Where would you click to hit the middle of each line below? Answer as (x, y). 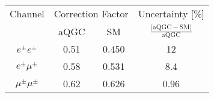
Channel (27, 13)
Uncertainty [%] (171, 13)
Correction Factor (91, 13)
